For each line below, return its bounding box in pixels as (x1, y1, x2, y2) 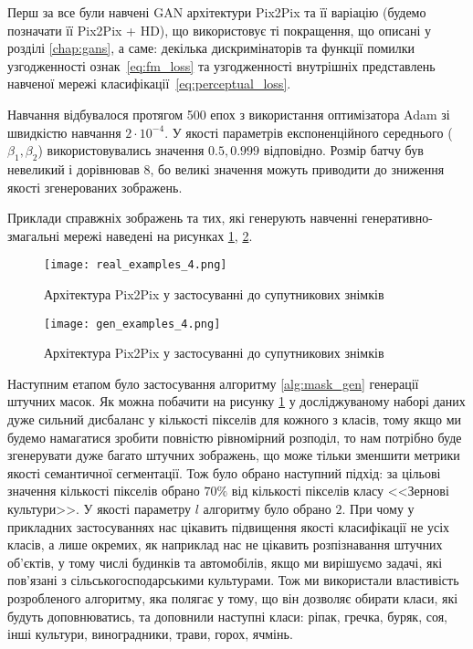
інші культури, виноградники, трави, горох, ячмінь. (7, 624, 293, 644)
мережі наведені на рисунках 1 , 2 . (63, 225, 253, 245)
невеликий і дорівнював (7, 159, 140, 178)
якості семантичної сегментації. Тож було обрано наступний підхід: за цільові (7, 463, 441, 482)
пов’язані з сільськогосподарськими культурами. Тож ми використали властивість (7, 570, 459, 590)
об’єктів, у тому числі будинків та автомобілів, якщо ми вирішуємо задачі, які (7, 552, 443, 571)
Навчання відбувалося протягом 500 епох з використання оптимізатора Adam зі (7, 104, 450, 123)
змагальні (7, 225, 60, 245)
